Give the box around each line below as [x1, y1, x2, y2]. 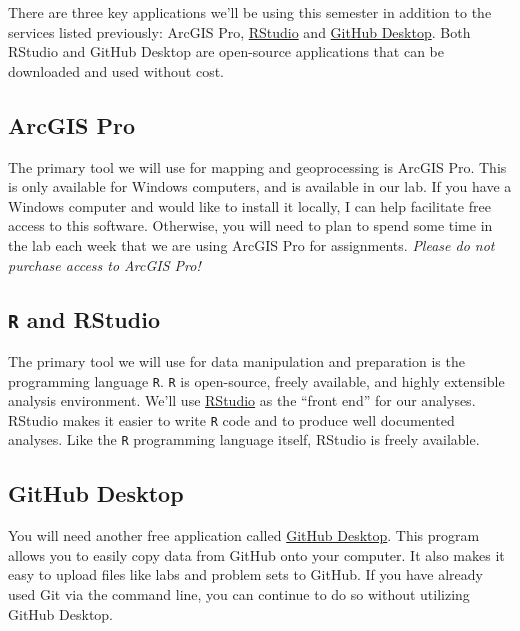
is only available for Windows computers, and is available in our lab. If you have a [8, 176, 512, 197]
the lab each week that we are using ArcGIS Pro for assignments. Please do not [8, 234, 495, 255]
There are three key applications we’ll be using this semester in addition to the [8, 2, 492, 22]
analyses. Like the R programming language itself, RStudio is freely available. [8, 429, 480, 450]
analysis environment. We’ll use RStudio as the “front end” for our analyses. [8, 390, 476, 411]
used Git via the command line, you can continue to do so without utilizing [8, 584, 470, 605]
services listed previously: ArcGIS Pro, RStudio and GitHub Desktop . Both [8, 21, 471, 42]
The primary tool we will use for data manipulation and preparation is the [8, 350, 465, 371]
